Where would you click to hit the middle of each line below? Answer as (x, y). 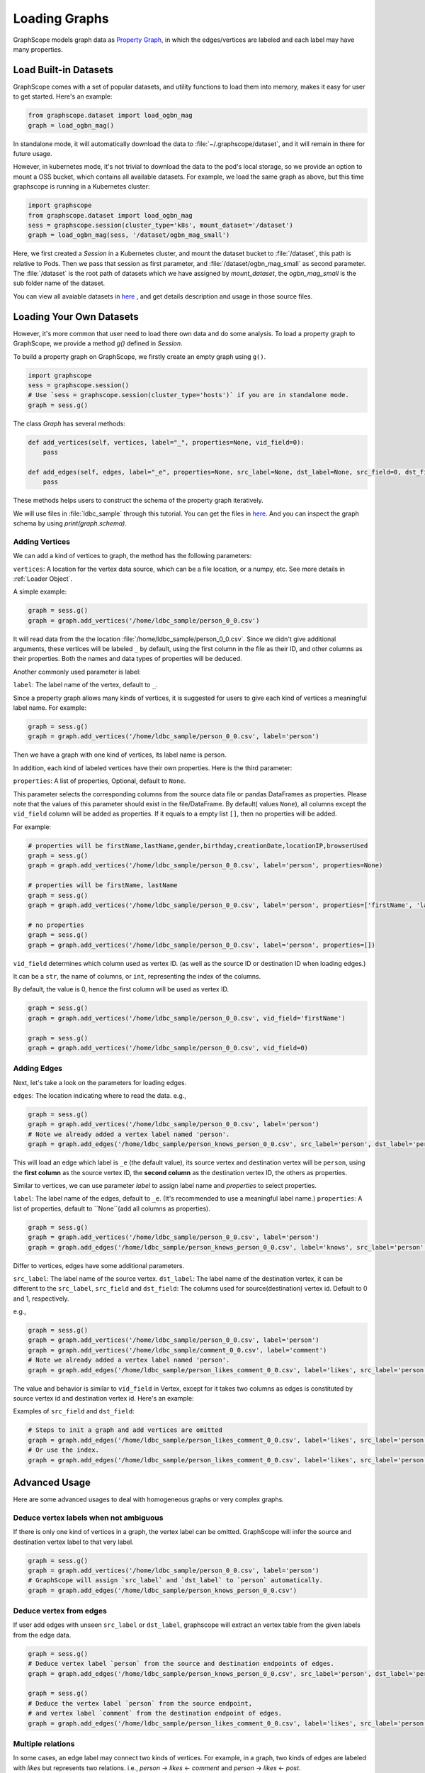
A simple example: (40, 591)
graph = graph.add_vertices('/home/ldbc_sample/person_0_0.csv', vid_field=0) (168, 1047)
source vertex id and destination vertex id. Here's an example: (103, 1398)
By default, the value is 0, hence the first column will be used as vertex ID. (121, 989)
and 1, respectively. (41, 1299)
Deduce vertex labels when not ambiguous (88, 1518)
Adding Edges (38, 1069)
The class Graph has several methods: (69, 423)
